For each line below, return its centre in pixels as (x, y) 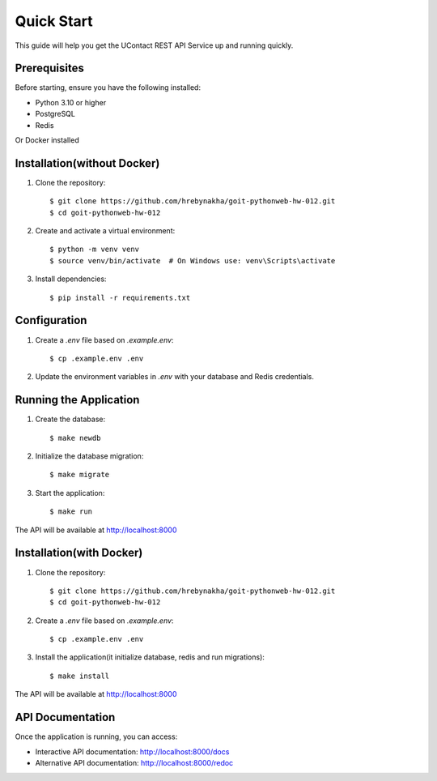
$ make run (71, 512)
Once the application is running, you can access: (96, 736)
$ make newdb (75, 438)
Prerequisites (49, 68)
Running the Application (77, 400)
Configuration (51, 320)
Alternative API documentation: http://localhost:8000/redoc (134, 762)
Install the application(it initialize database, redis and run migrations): (150, 657)
